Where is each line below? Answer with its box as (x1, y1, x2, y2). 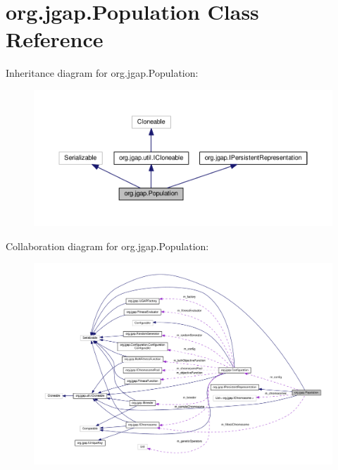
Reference (6, 25, 104, 54)
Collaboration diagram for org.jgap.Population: (6, 238, 209, 253)
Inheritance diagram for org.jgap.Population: (6, 66, 199, 80)
